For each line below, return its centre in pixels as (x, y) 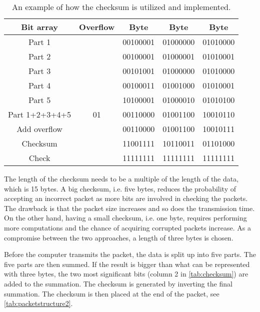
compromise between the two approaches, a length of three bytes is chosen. (119, 237)
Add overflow (39, 129)
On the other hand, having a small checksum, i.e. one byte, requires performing (125, 218)
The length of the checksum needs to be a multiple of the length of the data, (121, 178)
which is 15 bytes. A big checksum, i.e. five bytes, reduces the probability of (120, 188)
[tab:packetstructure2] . (38, 303)
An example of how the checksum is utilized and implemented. (121, 7)
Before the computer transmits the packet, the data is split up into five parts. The (130, 254)
